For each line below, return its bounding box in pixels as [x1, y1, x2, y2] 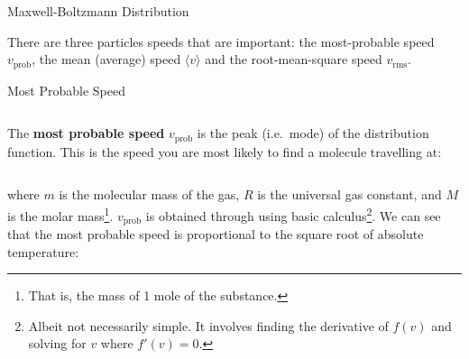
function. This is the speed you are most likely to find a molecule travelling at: [7, 142, 442, 161]
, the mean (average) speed [32, 50, 181, 69]
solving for [28, 334, 87, 353]
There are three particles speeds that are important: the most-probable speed [7, 32, 435, 51]
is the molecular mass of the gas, [59, 185, 240, 204]
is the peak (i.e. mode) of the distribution [197, 124, 429, 143]
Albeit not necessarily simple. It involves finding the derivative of [28, 316, 389, 335]
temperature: [7, 242, 79, 261]
